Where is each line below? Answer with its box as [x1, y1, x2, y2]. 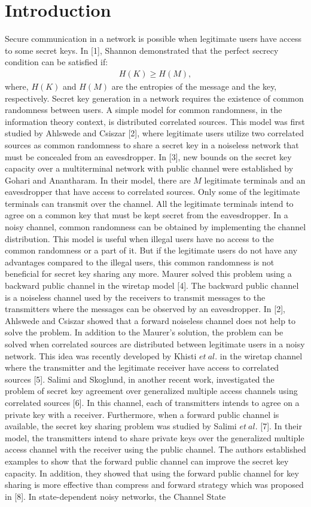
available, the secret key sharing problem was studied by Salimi [5, 420, 237, 432]
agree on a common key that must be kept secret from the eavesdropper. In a [5, 209, 288, 221]
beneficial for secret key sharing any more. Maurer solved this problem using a [5, 267, 292, 280]
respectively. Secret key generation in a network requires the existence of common [5, 91, 304, 104]
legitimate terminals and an [204, 173, 306, 186]
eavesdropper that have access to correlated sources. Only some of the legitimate [5, 185, 300, 198]
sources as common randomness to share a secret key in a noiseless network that [5, 138, 299, 151]
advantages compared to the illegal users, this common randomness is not [5, 255, 275, 268]
